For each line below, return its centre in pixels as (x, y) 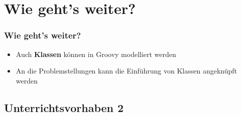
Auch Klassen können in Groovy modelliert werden (96, 54)
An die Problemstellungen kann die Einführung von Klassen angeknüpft (127, 71)
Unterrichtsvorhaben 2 (64, 107)
